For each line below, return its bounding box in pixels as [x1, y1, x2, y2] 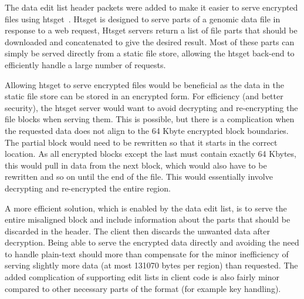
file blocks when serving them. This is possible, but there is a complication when [5, 113, 295, 125]
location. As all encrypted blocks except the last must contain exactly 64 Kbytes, [5, 147, 296, 160]
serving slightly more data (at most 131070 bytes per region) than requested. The [5, 259, 298, 271]
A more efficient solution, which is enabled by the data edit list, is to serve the [5, 201, 287, 214]
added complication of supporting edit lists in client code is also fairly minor [5, 271, 279, 283]
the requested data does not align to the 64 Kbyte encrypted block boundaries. [5, 124, 289, 136]
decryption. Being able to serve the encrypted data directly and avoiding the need [5, 236, 299, 248]
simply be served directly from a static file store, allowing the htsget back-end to [5, 47, 295, 59]
